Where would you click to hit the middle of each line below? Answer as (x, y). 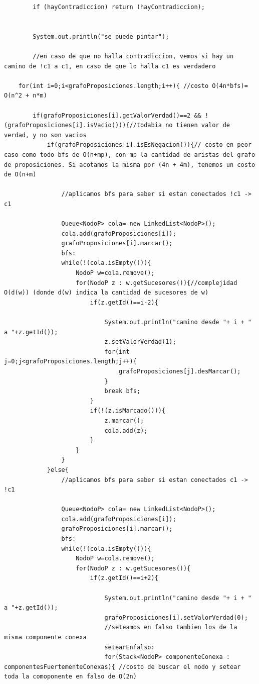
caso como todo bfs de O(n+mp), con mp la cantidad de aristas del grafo (130, 155)
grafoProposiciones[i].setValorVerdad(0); (176, 617)
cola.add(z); (126, 430)
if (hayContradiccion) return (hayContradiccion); (119, 7)
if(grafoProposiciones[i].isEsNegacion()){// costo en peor (149, 145)
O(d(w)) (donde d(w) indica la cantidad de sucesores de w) (106, 293)
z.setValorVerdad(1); (140, 342)
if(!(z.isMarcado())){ (128, 411)
